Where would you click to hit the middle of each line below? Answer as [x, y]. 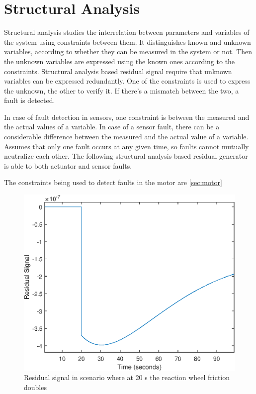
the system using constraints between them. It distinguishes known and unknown [128, 42]
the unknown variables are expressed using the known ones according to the [120, 61]
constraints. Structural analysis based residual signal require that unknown [118, 71]
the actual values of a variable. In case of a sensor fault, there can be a [112, 127]
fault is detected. [30, 100]
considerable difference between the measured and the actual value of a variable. [126, 137]
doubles [35, 387]
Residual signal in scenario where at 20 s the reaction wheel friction [127, 377]
